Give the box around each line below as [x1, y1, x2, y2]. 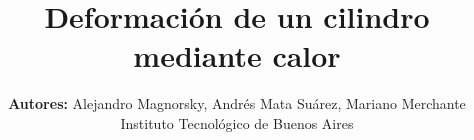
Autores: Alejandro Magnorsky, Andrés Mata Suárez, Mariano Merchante [8, 93, 466, 114]
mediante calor [133, 35, 341, 76]
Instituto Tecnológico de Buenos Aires [120, 112, 354, 133]
